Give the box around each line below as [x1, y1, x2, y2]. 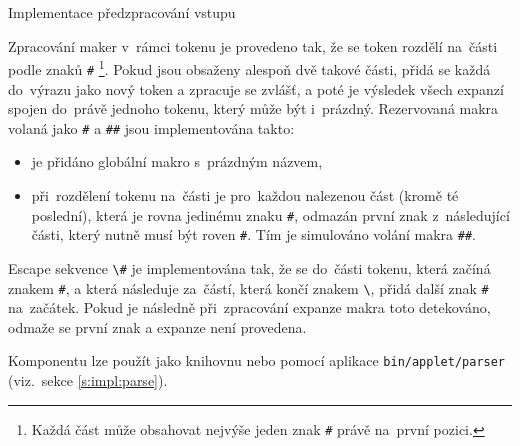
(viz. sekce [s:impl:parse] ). [8, 370, 168, 390]
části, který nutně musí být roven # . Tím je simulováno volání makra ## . [31, 224, 476, 245]
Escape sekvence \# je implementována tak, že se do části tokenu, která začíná [8, 257, 491, 278]
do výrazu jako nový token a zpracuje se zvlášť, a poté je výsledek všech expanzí [8, 78, 504, 99]
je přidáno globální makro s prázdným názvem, [31, 151, 323, 172]
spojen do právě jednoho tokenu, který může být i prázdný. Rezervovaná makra [8, 98, 499, 119]
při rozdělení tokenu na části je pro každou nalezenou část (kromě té [31, 184, 459, 205]
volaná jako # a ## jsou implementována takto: [8, 117, 295, 138]
